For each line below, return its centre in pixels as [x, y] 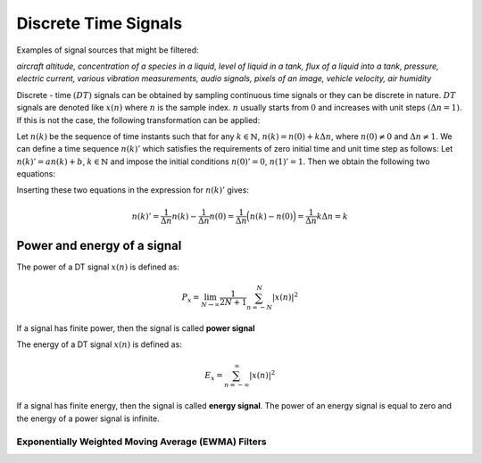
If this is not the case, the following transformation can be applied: [138, 120]
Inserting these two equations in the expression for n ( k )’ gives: [133, 190]
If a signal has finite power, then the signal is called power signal [136, 328]
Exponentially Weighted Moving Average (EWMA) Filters [141, 442]
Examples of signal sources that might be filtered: [108, 50]
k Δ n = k [332, 216]
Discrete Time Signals [100, 23]
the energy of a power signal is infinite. [88, 418]
